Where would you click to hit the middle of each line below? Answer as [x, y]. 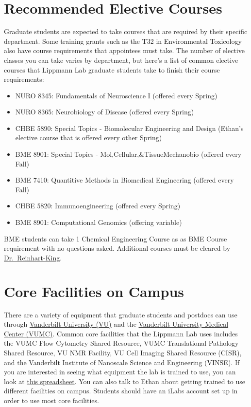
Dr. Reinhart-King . [33, 257]
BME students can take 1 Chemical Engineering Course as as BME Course [116, 238]
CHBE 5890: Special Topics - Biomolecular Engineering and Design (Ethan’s [129, 128]
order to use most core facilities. [51, 400]
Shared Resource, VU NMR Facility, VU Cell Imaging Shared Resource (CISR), [123, 352]
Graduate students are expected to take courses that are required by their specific [126, 31]
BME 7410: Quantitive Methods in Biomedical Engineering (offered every [125, 180]
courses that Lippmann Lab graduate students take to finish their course [112, 69]
